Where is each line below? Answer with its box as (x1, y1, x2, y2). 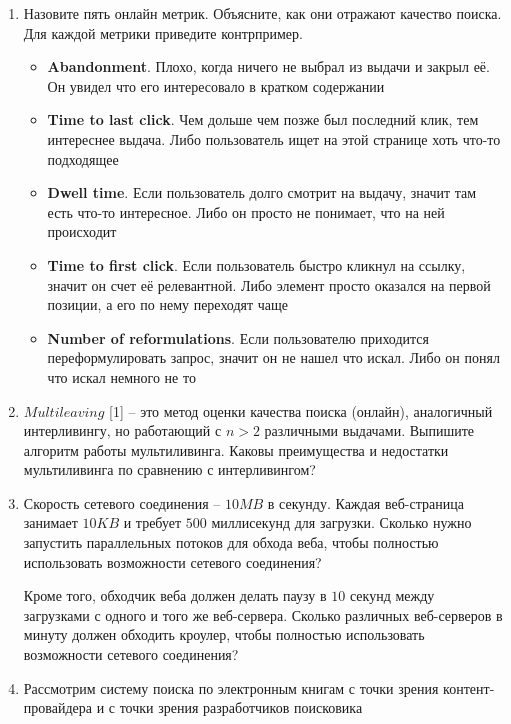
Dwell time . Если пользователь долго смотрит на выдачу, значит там (47, 182, 477, 203)
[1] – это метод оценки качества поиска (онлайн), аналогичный (109, 400, 493, 421)
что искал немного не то (47, 366, 196, 387)
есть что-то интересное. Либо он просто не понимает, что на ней (47, 201, 445, 222)
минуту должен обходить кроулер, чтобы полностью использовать (23, 624, 425, 645)
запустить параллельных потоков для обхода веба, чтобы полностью (23, 532, 439, 553)
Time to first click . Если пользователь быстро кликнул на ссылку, (47, 254, 466, 275)
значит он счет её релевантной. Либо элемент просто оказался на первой (47, 274, 491, 295)
